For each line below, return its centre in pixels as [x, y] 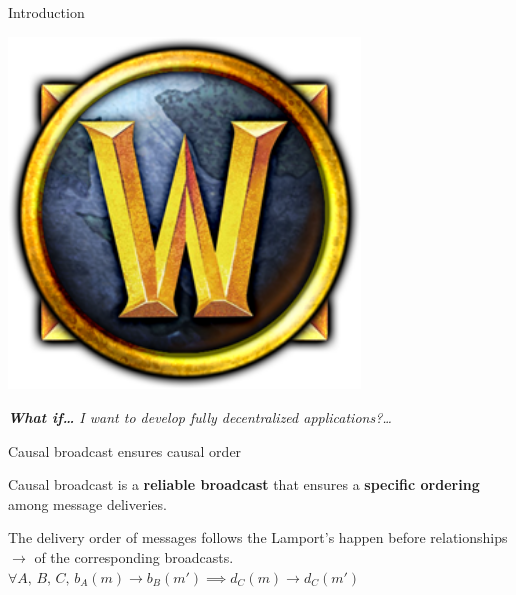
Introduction [46, 12]
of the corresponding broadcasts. [134, 556]
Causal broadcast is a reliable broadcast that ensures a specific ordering [244, 484]
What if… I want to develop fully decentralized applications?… [200, 416]
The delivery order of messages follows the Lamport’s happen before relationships [258, 537]
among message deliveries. [87, 503]
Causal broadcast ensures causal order [125, 450]
